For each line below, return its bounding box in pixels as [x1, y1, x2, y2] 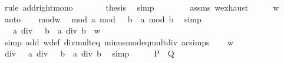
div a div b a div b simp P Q [4, 47, 174, 59]
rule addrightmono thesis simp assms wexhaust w [4, 1, 279, 13]
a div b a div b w [12, 24, 100, 37]
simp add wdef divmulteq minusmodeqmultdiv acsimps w [4, 35, 234, 48]
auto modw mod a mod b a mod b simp [4, 12, 202, 25]
